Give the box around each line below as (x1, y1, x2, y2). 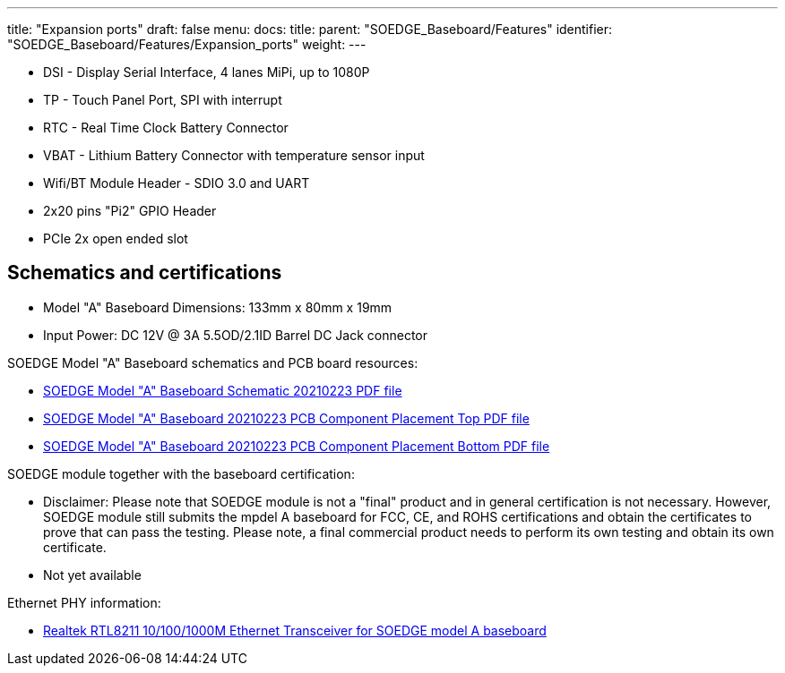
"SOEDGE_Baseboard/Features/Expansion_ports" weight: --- (7, 37, 367, 52)
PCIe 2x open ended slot (43, 231, 188, 246)
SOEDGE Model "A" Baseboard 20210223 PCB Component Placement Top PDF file (43, 410, 530, 426)
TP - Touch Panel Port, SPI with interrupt (43, 92, 282, 107)
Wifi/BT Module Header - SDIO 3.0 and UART (43, 175, 310, 191)
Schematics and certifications (7, 261, 282, 285)
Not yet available (43, 567, 142, 583)
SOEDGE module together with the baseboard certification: (7, 465, 355, 481)
